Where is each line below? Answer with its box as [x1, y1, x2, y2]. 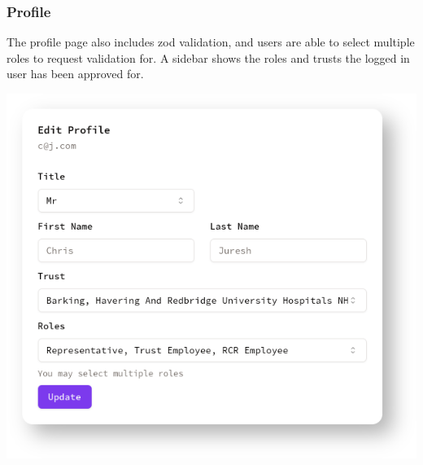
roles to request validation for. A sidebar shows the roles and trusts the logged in [7, 49, 410, 66]
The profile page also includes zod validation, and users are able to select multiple [7, 33, 415, 50]
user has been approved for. [7, 65, 144, 82]
